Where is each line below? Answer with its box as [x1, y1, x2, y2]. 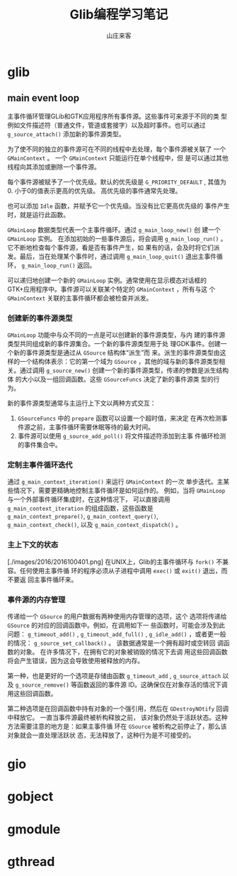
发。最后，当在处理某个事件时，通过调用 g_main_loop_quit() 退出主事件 [7, 252, 217, 260]
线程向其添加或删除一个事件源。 [7, 162, 100, 171]
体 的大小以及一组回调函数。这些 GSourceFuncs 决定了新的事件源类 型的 [7, 375, 214, 384]
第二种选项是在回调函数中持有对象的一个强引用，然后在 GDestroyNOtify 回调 [7, 704, 229, 713]
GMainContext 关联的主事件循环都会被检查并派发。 [7, 294, 153, 302]
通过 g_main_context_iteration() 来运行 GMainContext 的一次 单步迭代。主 [7, 477, 224, 486]
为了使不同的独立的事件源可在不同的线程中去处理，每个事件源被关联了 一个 [7, 145, 226, 153]
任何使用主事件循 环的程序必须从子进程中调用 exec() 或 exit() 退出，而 [19, 566, 228, 575]
